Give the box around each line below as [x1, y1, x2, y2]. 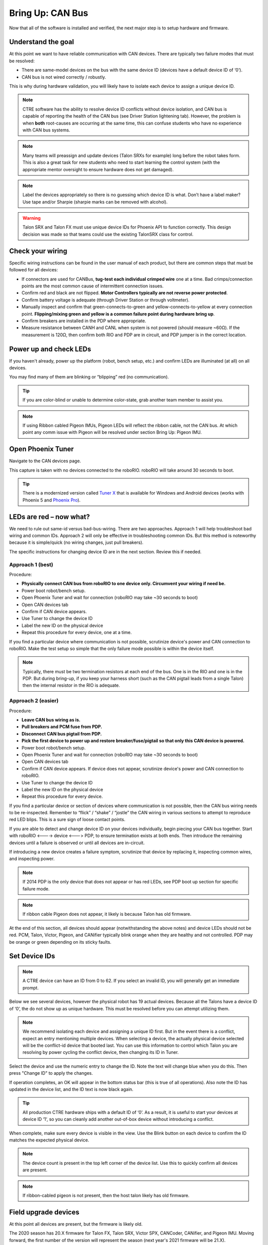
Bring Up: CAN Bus [9, 7, 88, 18]
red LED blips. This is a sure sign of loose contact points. [9, 817, 126, 823]
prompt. [22, 985, 39, 991]
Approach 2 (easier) [9, 697, 59, 704]
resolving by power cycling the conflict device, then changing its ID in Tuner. [22, 1049, 179, 1055]
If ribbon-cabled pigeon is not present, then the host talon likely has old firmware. [22, 1192, 190, 1198]
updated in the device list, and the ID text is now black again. [9, 1086, 134, 1093]
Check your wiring [9, 247, 67, 255]
